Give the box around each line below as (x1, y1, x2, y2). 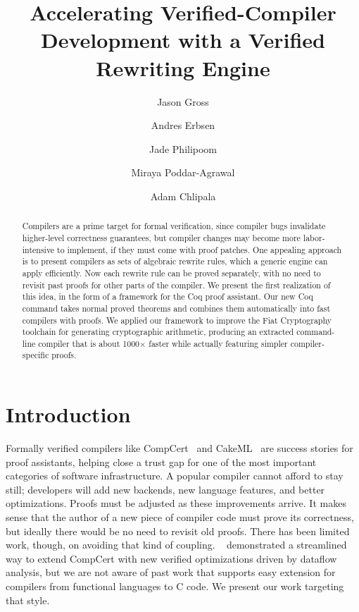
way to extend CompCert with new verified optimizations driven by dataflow (6, 551, 337, 565)
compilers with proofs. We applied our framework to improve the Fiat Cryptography (22, 314, 332, 326)
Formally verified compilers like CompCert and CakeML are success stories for (6, 441, 353, 455)
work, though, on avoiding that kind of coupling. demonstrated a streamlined (6, 537, 347, 552)
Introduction (6, 400, 131, 429)
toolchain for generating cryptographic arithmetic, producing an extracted (22, 326, 294, 338)
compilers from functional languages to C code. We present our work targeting (6, 579, 344, 594)
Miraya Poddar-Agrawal (131, 165, 235, 180)
